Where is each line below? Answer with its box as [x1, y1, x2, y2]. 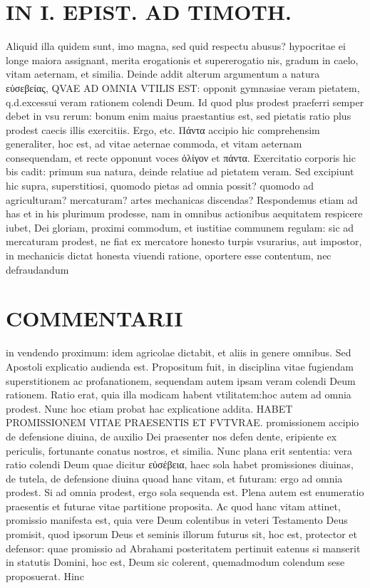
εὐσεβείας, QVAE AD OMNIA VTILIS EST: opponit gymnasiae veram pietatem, [6, 80, 360, 95]
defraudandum [6, 262, 69, 277]
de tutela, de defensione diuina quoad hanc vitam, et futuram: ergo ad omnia [6, 470, 343, 485]
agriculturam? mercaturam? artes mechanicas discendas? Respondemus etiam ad [6, 192, 358, 207]
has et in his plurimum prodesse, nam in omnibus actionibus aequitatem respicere [6, 206, 363, 221]
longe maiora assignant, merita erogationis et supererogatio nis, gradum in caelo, [6, 52, 359, 67]
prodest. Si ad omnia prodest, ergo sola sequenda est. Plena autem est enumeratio [6, 485, 364, 500]
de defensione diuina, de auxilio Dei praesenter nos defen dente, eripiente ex [6, 428, 337, 443]
